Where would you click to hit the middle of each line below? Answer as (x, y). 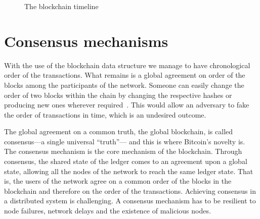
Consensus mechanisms (86, 41)
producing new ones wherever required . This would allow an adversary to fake (127, 105)
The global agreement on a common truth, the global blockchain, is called (119, 131)
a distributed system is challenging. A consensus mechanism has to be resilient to (130, 201)
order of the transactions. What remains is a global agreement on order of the (125, 75)
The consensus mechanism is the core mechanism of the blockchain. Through (123, 151)
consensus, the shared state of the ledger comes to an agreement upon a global (126, 161)
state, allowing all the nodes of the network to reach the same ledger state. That (129, 171)
